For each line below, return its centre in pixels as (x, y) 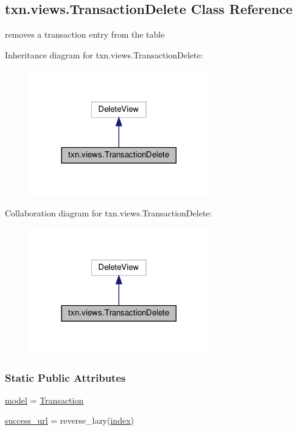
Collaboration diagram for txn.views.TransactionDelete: (109, 212)
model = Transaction (44, 400)
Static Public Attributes (65, 377)
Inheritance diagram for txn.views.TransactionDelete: (104, 54)
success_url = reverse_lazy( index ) (69, 420)
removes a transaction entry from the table (85, 34)
